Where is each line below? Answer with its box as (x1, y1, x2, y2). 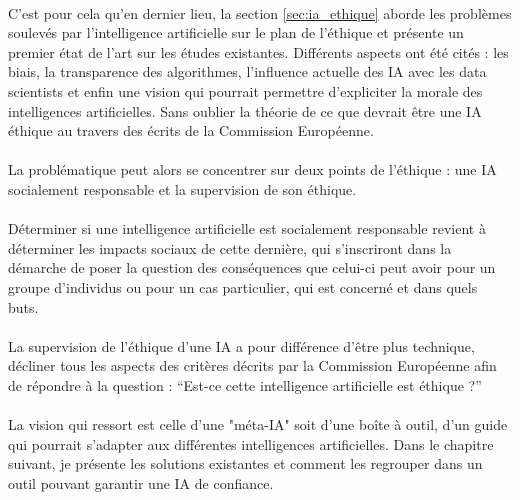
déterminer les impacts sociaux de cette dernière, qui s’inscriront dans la (8, 237, 452, 258)
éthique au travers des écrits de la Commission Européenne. (8, 120, 374, 141)
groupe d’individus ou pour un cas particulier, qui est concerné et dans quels (8, 276, 478, 297)
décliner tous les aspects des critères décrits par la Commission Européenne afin (8, 355, 497, 376)
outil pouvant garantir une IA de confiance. (8, 472, 274, 493)
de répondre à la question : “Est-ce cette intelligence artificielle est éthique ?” (8, 374, 482, 395)
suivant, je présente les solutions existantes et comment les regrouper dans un (8, 453, 483, 474)
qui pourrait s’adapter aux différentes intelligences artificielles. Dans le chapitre (8, 433, 494, 454)
